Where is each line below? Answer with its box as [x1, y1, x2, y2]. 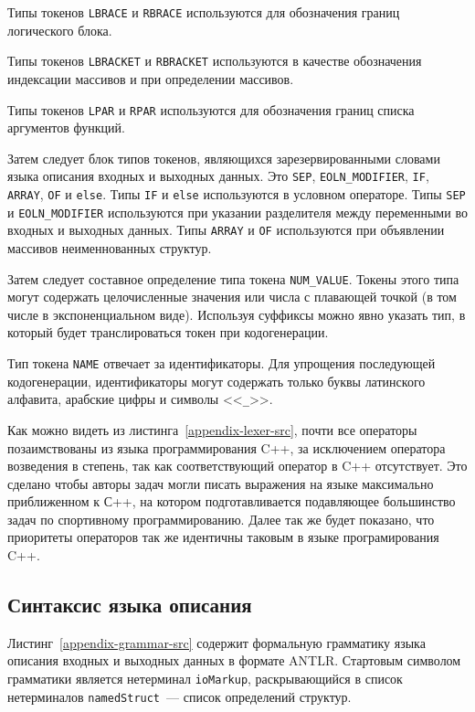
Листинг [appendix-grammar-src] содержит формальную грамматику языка [7, 632, 426, 652]
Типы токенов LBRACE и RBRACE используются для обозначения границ [7, 3, 400, 21]
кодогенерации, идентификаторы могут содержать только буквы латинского [7, 371, 426, 390]
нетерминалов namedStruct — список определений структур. [7, 686, 352, 706]
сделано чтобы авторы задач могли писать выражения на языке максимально [7, 473, 434, 493]
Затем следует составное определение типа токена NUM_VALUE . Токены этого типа [7, 269, 459, 288]
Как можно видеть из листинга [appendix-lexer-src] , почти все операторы [7, 420, 417, 439]
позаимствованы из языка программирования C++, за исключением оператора [7, 438, 446, 457]
